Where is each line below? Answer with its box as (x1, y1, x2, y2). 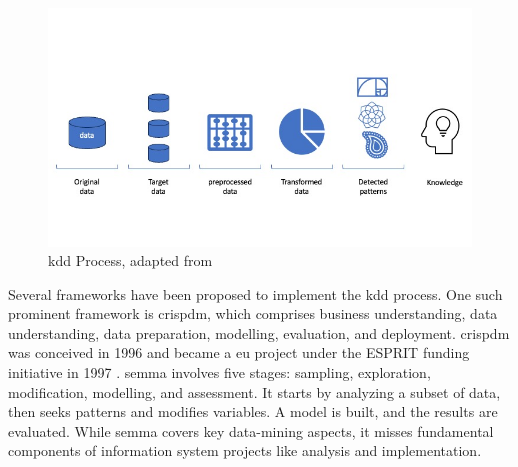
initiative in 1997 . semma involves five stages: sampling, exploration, (8, 362, 431, 383)
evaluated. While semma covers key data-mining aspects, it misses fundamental (8, 420, 494, 441)
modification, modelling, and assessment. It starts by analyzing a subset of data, (8, 381, 501, 402)
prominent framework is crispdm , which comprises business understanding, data (8, 303, 498, 324)
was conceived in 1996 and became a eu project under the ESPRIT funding (8, 342, 470, 363)
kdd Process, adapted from (48, 250, 213, 271)
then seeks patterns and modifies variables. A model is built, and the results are (8, 401, 498, 422)
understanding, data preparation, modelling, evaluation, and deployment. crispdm (8, 322, 510, 343)
